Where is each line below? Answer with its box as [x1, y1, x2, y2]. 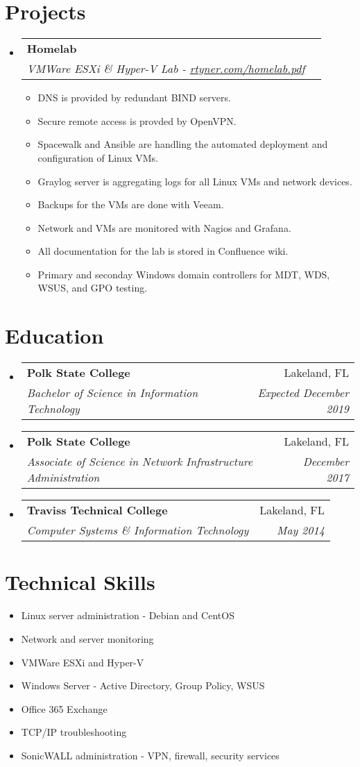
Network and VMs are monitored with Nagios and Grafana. [37, 220, 291, 235]
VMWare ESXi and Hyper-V [21, 655, 144, 669]
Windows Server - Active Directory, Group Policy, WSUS [21, 678, 265, 693]
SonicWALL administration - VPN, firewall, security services [21, 748, 280, 762]
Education [5, 321, 104, 350]
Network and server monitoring [21, 631, 154, 646]
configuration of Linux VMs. [37, 150, 158, 165]
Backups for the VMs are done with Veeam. [37, 197, 224, 212]
